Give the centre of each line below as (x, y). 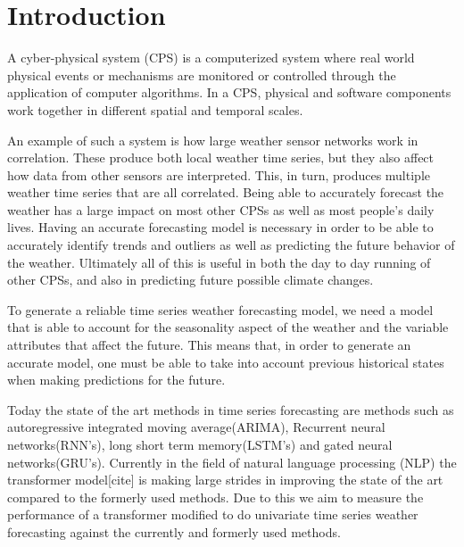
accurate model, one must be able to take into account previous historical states (226, 362)
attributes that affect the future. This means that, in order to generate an (209, 345)
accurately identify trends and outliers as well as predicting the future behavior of (231, 245)
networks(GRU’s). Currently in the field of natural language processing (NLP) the (232, 462)
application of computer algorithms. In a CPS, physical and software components (229, 92)
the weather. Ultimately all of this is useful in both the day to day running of (219, 262)
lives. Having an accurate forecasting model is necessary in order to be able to (220, 227)
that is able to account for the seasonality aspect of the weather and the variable (228, 327)
